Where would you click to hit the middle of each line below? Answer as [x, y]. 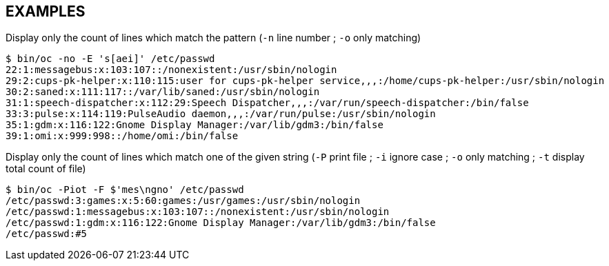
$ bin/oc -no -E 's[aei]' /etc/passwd [110, 59]
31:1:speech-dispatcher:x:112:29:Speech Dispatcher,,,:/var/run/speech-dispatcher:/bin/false [267, 103]
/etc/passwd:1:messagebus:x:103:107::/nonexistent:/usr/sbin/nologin [198, 212]
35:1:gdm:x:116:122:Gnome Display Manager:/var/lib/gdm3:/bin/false [194, 125]
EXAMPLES [46, 11]
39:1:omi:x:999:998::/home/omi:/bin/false [122, 136]
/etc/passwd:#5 [47, 234]
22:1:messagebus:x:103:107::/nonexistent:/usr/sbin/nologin [171, 70]
